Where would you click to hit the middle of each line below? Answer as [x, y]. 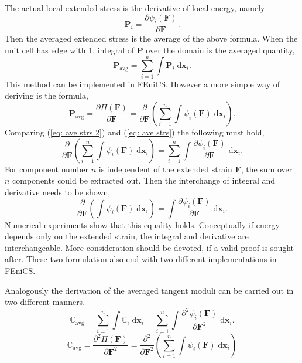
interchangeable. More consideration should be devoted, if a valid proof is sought [150, 247]
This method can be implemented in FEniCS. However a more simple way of [142, 84]
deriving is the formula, [47, 95]
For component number [47, 169]
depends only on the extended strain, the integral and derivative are [127, 236]
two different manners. [45, 302]
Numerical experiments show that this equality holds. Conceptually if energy [142, 224]
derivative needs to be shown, [58, 191]
